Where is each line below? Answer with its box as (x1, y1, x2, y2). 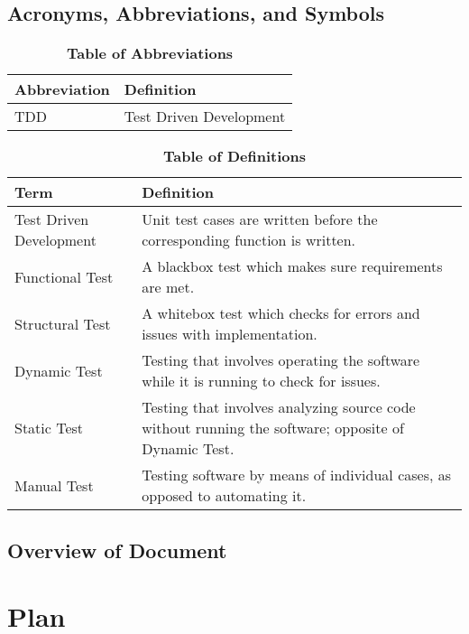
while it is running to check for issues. (142, 370, 381, 392)
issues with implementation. (142, 323, 317, 345)
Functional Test (14, 266, 114, 287)
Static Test (14, 417, 84, 439)
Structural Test (14, 312, 111, 334)
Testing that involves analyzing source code (142, 396, 416, 418)
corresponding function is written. (142, 229, 356, 251)
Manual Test (14, 474, 94, 496)
